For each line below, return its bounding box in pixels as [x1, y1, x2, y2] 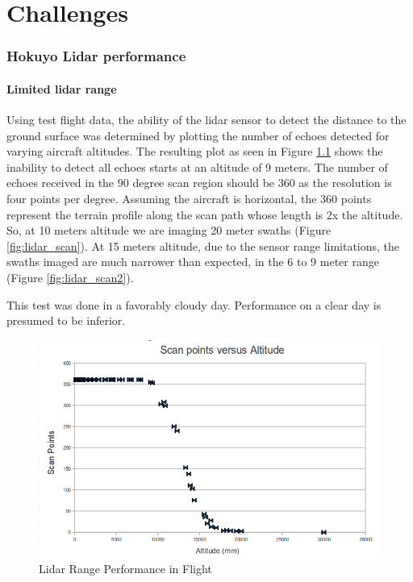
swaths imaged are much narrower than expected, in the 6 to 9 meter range [6, 253, 379, 270]
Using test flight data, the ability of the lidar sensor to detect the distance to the [6, 111, 407, 128]
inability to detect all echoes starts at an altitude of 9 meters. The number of [6, 158, 388, 175]
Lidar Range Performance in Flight [39, 560, 212, 577]
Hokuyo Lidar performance [6, 46, 186, 66]
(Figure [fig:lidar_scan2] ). [6, 268, 134, 285]
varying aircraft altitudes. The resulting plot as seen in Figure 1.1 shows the [6, 143, 383, 160]
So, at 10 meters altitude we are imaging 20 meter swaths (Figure [6, 222, 332, 239]
